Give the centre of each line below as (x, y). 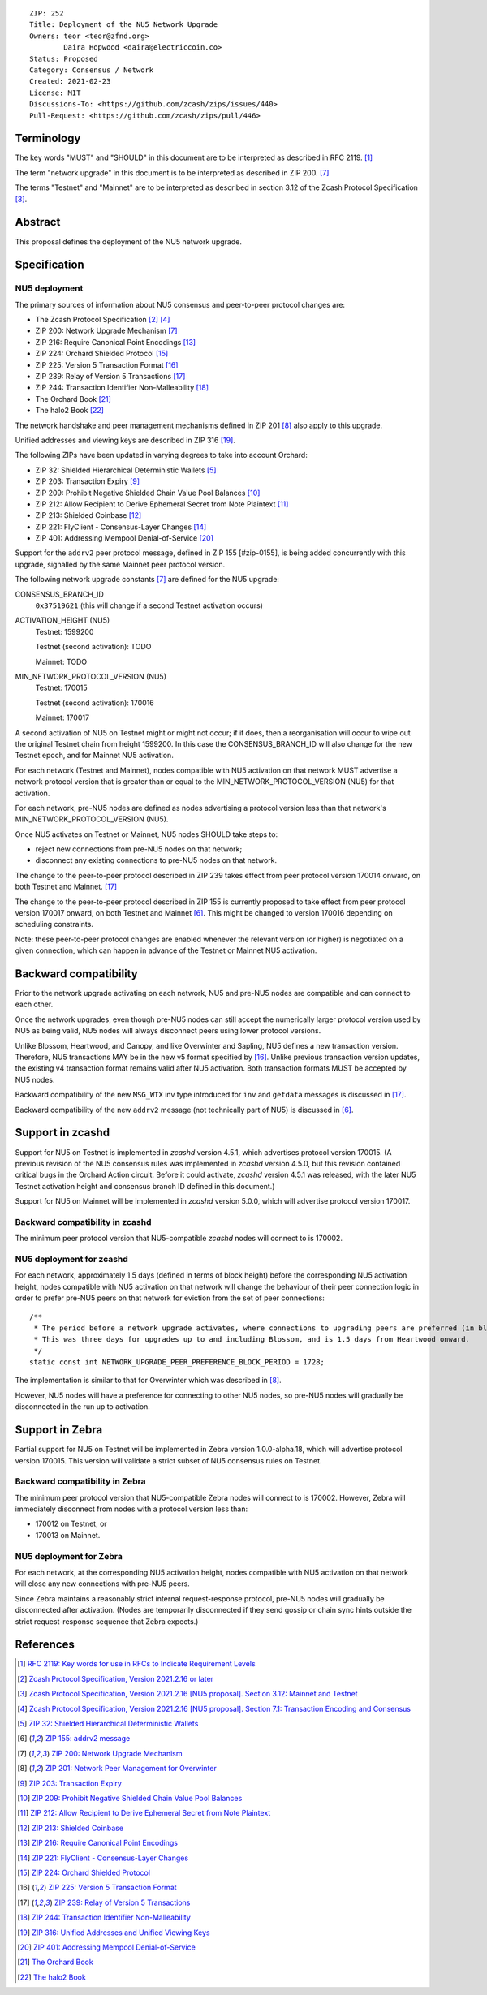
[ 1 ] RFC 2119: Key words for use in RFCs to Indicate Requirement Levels (136, 1664)
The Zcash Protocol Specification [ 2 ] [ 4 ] (103, 320)
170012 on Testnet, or (71, 1524)
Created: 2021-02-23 (70, 82)
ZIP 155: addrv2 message (88, 1739)
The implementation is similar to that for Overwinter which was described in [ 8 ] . (148, 1381)
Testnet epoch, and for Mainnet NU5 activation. (94, 756)
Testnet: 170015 (62, 688)
